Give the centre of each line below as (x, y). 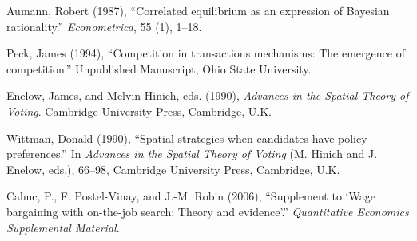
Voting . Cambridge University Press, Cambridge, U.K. (139, 111)
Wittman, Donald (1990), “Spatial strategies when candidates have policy (187, 138)
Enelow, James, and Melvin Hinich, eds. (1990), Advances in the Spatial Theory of (208, 95)
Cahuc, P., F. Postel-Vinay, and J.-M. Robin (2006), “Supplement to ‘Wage (191, 196)
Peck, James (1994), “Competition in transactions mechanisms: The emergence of (206, 53)
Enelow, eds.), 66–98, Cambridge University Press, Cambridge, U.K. (173, 169)
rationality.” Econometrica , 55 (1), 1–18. (104, 26)
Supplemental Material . (63, 227)
